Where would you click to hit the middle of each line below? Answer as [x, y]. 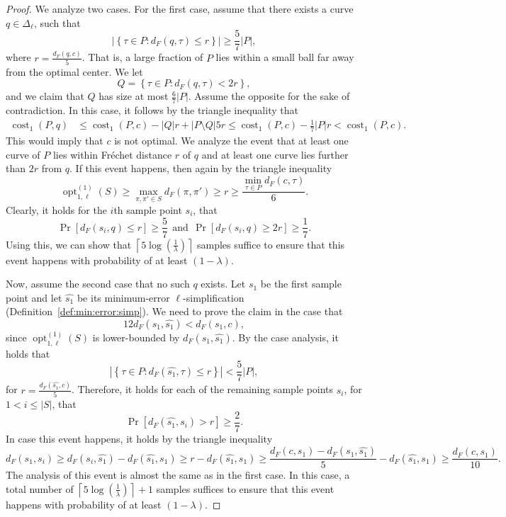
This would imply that [55, 141]
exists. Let [223, 284]
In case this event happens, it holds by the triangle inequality [139, 438]
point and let [34, 297]
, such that [57, 22]
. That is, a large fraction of [142, 57]
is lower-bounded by [136, 337]
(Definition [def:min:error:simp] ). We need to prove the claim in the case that [174, 311]
